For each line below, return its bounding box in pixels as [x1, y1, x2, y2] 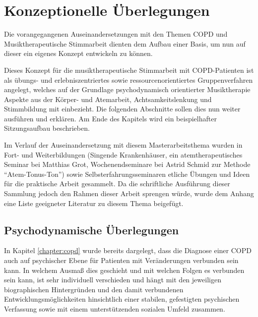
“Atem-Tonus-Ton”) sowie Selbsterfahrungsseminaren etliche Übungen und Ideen [4, 168, 250, 179]
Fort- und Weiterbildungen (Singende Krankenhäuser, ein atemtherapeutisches [4, 149, 243, 159]
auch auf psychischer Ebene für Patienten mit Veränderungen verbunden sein [4, 255, 239, 265]
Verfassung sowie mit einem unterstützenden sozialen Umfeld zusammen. [4, 303, 225, 314]
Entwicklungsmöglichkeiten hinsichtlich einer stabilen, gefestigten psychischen [4, 294, 240, 304]
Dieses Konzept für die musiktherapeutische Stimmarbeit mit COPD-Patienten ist [4, 64, 254, 75]
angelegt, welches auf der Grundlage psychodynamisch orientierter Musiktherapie [4, 84, 251, 95]
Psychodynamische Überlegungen [4, 222, 179, 237]
